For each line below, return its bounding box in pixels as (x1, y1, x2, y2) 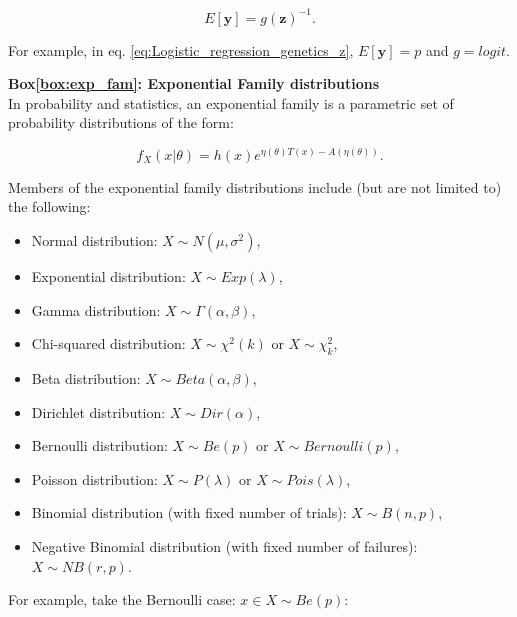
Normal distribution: (31, 230, 158, 251)
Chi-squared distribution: (31, 333, 186, 354)
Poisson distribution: (31, 468, 158, 489)
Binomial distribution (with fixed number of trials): (31, 502, 347, 523)
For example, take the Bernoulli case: (8, 589, 236, 610)
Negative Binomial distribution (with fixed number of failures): (31, 536, 418, 557)
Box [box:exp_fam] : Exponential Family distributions (8, 73, 380, 94)
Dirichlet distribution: (31, 401, 166, 422)
